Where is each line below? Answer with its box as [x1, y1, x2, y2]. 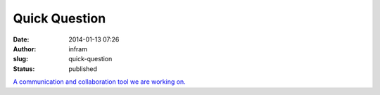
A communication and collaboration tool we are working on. [13, 77, 186, 86]
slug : [13, 55, 28, 63]
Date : [13, 35, 30, 44]
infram [68, 44, 88, 53]
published [68, 64, 98, 73]
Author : [13, 44, 37, 53]
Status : [13, 64, 35, 73]
